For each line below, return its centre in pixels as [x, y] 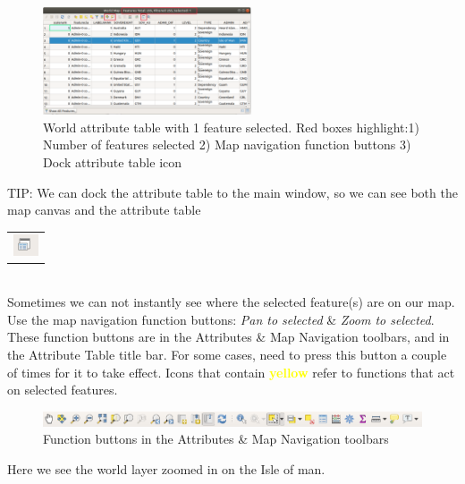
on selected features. [63, 390]
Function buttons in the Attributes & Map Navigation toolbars [216, 439]
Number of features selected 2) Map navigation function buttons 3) [227, 144]
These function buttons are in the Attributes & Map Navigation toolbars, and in [228, 337]
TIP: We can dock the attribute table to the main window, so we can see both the [232, 192]
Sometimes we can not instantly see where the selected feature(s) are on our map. [231, 302]
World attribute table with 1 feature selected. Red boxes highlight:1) [231, 127]
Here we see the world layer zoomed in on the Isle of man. [166, 468]
